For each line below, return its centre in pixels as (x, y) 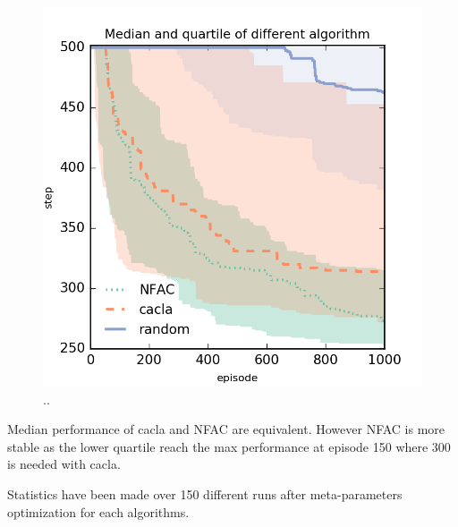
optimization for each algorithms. (98, 511)
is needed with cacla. (64, 464)
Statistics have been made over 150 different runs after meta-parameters (205, 493)
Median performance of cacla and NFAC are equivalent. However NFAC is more (226, 429)
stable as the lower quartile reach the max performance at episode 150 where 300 (229, 446)
